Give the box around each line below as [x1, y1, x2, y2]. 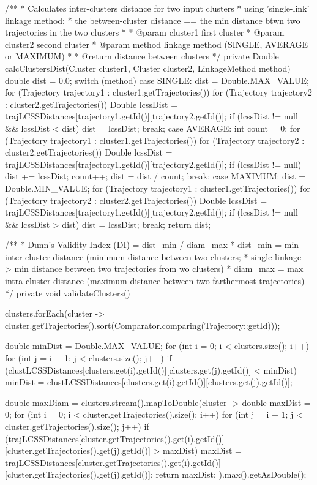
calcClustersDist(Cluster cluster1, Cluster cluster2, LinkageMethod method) [5, 61, 291, 74]
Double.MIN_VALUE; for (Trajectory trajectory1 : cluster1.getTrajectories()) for [5, 181, 310, 194]
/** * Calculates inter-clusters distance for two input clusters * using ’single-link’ [5, 2, 310, 14]
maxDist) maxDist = [163, 444, 242, 457]
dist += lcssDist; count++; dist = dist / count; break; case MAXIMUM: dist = [5, 170, 306, 182]
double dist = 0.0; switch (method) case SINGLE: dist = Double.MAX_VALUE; [5, 73, 309, 86]
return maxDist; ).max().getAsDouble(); [155, 468, 307, 481]
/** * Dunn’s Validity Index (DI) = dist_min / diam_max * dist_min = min [5, 238, 299, 251]
